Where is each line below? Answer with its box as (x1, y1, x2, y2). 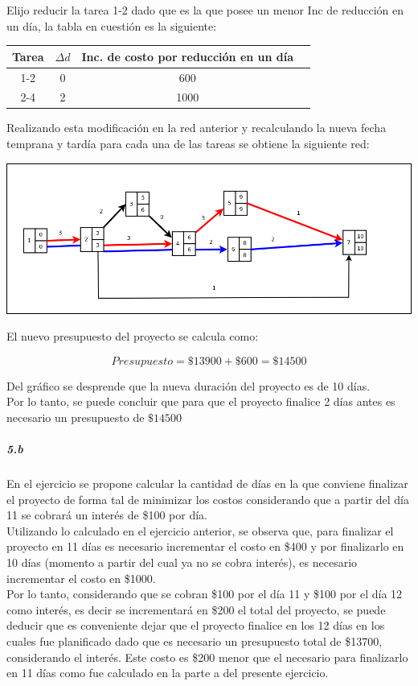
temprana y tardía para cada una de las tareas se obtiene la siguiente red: (6, 135, 370, 152)
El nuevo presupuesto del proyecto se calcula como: (6, 328, 259, 345)
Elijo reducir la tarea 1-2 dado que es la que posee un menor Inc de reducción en (6, 2, 404, 18)
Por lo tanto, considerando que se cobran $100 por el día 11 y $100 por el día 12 (6, 585, 403, 602)
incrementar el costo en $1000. (6, 569, 156, 586)
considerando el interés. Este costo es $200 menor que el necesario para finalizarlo (6, 648, 408, 665)
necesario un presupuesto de (6, 408, 145, 425)
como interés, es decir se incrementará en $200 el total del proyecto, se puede (6, 601, 386, 618)
